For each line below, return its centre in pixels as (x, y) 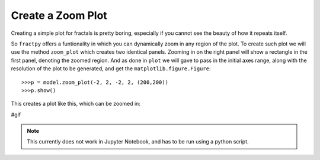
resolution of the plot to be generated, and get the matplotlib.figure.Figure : (111, 68)
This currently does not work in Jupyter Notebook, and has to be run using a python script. (138, 142)
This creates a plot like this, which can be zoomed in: (76, 104)
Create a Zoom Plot (59, 15)
